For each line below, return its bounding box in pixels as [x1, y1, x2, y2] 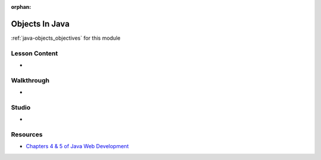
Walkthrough [11, 76, 50, 84]
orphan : [11, 4, 32, 10]
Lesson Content [11, 49, 58, 57]
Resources [11, 130, 43, 139]
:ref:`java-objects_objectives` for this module [11, 34, 121, 41]
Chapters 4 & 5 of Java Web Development [26, 143, 129, 150]
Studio [11, 103, 31, 111]
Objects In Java [11, 18, 70, 29]
